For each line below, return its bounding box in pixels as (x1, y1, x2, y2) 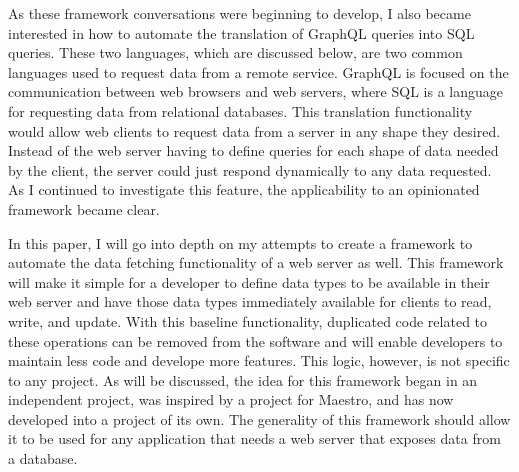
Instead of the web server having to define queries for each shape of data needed (8, 140, 499, 161)
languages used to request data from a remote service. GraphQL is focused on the (8, 61, 509, 82)
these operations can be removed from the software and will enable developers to (8, 330, 503, 351)
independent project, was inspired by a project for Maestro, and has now (8, 389, 454, 410)
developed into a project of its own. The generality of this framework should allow (8, 408, 511, 429)
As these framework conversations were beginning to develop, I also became (8, 3, 471, 23)
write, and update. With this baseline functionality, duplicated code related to (8, 310, 488, 331)
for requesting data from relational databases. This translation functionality (8, 100, 473, 121)
